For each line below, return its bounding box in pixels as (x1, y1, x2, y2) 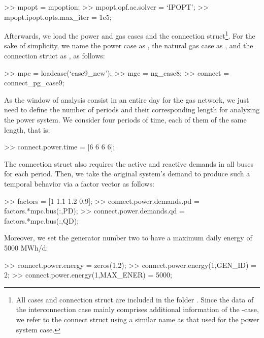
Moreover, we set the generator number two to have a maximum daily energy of (4, 232, 252, 243)
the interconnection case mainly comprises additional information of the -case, (16, 304, 259, 315)
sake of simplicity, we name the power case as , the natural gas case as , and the (4, 40, 253, 51)
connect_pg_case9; (4, 77, 64, 88)
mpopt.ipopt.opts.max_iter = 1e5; (4, 11, 112, 22)
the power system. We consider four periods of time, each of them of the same (4, 114, 247, 125)
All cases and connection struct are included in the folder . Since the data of (16, 294, 254, 304)
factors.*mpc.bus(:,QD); (4, 215, 79, 226)
